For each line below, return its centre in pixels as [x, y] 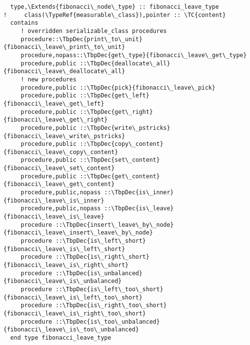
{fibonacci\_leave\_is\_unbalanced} [63, 281]
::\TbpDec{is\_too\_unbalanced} [108, 321]
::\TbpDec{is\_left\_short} [101, 241]
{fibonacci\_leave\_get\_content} [59, 184]
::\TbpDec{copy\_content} [122, 144]
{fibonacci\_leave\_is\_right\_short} [66, 265]
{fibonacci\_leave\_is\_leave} [54, 217]
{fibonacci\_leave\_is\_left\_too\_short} [73, 297]
